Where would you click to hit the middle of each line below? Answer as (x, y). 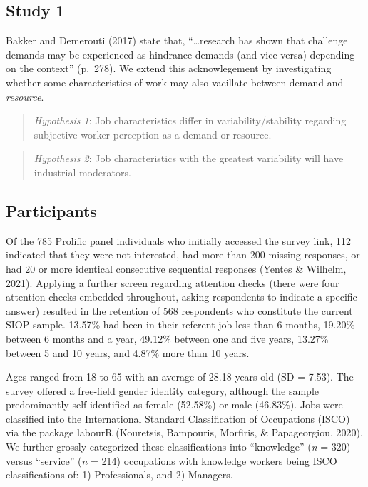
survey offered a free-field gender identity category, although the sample (163, 390)
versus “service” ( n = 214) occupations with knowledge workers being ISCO (172, 460)
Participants (51, 210)
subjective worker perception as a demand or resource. (153, 134)
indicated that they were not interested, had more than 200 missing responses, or (183, 255)
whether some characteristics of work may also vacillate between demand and (175, 82)
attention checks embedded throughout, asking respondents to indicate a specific (182, 297)
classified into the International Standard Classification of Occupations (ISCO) (178, 418)
